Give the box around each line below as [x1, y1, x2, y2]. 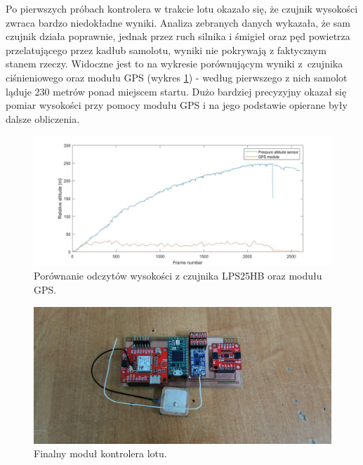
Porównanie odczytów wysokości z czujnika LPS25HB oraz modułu [34, 268, 322, 283]
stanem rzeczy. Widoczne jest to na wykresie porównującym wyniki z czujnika [6, 56, 343, 71]
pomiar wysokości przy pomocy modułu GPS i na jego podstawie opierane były [6, 98, 348, 112]
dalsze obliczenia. [6, 111, 80, 126]
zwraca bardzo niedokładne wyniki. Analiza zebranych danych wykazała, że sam [6, 15, 351, 30]
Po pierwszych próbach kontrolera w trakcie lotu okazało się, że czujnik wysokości [6, 1, 358, 15]
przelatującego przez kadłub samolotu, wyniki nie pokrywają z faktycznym [6, 42, 326, 57]
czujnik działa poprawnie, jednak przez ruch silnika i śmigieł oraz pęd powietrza [6, 29, 350, 44]
